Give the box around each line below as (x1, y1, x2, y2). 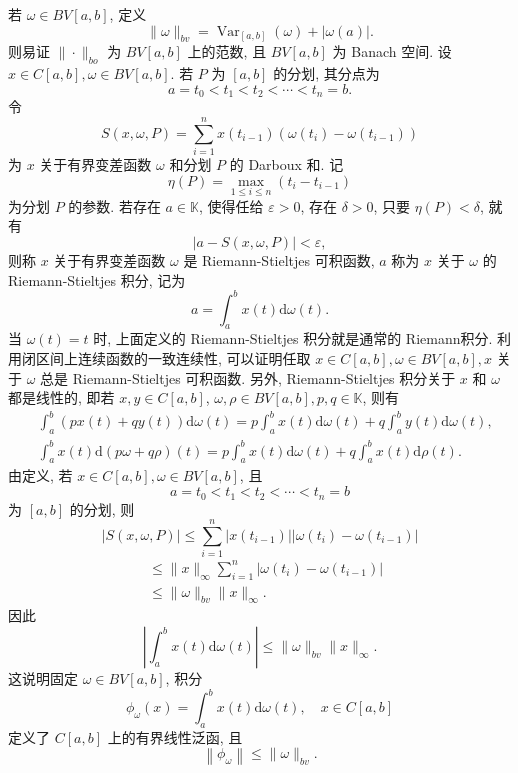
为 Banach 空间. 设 (332, 41, 452, 62)
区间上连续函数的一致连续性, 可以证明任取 (35, 348, 311, 369)
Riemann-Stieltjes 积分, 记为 (8, 269, 186, 290)
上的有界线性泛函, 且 (107, 726, 243, 747)
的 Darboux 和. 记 (229, 153, 344, 174)
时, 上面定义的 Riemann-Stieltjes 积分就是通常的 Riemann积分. (93, 328, 493, 349)
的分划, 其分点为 (273, 63, 380, 84)
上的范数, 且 (187, 41, 267, 62)
